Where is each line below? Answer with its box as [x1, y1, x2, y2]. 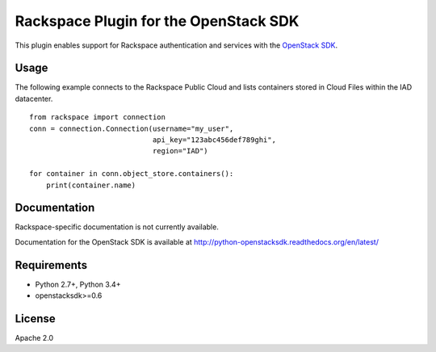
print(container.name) [45, 180, 136, 190]
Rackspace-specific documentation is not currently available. [15, 222, 220, 232]
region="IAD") [152, 146, 209, 156]
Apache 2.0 [15, 333, 54, 343]
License [15, 312, 56, 325]
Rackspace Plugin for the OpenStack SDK [15, 12, 300, 30]
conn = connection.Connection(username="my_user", [29, 124, 234, 133]
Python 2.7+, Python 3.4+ [35, 279, 121, 289]
